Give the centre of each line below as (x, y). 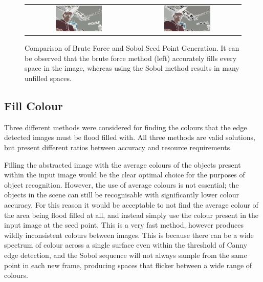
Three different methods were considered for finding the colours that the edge (126, 127)
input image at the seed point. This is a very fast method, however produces (124, 225)
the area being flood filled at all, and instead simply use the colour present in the (131, 215)
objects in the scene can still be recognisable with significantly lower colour (122, 195)
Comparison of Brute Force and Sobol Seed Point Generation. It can (132, 48)
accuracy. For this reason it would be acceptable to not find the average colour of (131, 205)
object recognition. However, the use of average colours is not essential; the (122, 184)
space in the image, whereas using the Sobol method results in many (132, 68)
